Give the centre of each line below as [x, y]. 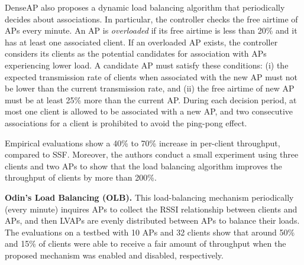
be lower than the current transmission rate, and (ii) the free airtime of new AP [150, 88]
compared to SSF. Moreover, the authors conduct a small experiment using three [152, 154]
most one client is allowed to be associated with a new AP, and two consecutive [149, 111]
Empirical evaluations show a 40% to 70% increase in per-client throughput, [143, 143]
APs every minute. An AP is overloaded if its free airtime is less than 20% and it [151, 30]
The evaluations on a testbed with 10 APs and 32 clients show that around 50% [150, 232]
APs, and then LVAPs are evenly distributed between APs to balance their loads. [152, 220]
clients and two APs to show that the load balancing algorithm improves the [143, 166]
